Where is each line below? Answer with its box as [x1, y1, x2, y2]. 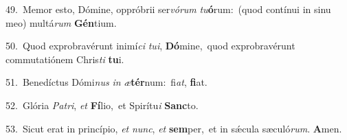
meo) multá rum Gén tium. [5, 15, 117, 30]
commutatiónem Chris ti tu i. [5, 51, 124, 66]
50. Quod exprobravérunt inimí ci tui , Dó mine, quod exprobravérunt [5, 38, 295, 53]
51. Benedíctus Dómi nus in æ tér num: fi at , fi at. [5, 75, 208, 89]
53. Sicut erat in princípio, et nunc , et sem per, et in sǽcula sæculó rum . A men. [5, 121, 342, 135]
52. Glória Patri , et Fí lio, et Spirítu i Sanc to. [5, 97, 199, 112]
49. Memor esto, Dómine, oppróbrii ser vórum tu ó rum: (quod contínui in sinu [5, 2, 331, 16]
